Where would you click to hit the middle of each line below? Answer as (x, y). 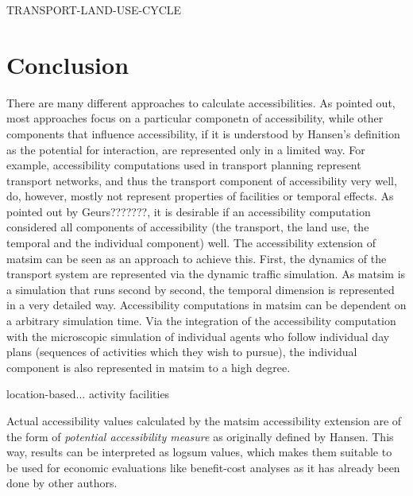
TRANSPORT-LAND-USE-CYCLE (94, 10)
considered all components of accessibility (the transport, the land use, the (188, 227)
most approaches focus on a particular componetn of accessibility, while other (195, 118)
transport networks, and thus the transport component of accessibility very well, (202, 180)
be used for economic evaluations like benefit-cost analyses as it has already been (203, 467)
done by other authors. (62, 483)
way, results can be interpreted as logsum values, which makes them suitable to (199, 452)
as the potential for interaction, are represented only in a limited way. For (186, 149)
